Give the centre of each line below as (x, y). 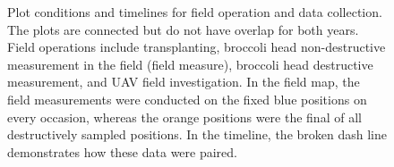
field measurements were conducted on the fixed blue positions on (187, 99)
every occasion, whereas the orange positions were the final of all (184, 117)
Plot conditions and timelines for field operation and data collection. (195, 12)
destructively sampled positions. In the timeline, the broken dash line (197, 134)
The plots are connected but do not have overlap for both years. (183, 29)
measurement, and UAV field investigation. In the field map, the (184, 82)
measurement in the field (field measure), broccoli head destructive (190, 64)
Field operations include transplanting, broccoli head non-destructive (197, 47)
